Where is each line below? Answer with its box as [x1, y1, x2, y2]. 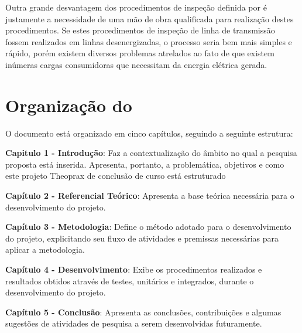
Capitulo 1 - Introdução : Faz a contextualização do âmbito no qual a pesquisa [5, 147, 297, 159]
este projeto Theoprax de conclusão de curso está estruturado [5, 169, 226, 182]
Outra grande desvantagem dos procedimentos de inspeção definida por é [5, 1, 267, 13]
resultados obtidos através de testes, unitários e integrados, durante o [5, 274, 254, 287]
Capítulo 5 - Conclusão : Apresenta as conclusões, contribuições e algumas [5, 305, 282, 318]
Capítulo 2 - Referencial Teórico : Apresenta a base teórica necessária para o [5, 189, 294, 202]
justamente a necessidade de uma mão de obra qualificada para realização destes [5, 12, 294, 25]
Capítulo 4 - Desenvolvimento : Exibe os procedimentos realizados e [5, 263, 262, 276]
